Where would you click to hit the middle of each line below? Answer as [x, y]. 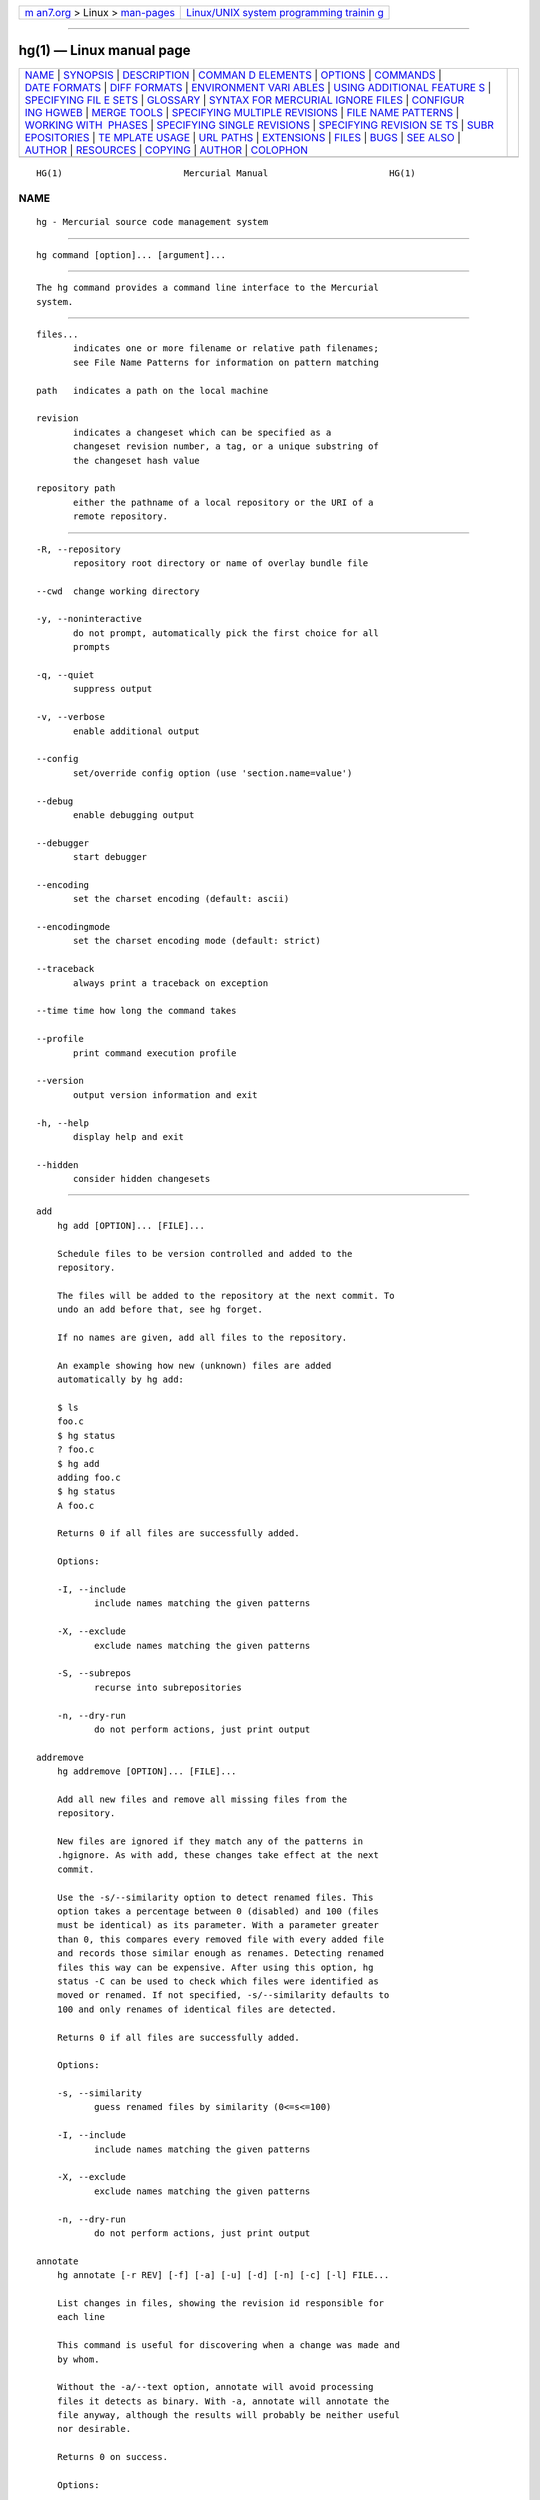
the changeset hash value [136, 460]
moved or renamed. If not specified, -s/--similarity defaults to [223, 1995]
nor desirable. [94, 2429]
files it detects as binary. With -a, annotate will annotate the [223, 2401]
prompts [92, 647]
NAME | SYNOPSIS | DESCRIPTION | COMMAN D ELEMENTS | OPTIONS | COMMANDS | [233, 75]
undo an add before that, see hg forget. [160, 1309]
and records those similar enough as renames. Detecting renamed [220, 1953]
